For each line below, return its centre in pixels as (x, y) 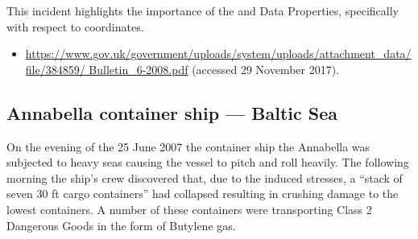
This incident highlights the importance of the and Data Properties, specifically (203, 10)
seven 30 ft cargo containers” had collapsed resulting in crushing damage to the (203, 194)
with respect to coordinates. (75, 26)
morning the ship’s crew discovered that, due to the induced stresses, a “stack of (205, 177)
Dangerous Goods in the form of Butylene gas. (121, 225)
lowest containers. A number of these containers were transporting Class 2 (189, 209)
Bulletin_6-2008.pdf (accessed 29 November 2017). (214, 69)
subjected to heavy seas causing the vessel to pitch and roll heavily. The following (208, 162)
